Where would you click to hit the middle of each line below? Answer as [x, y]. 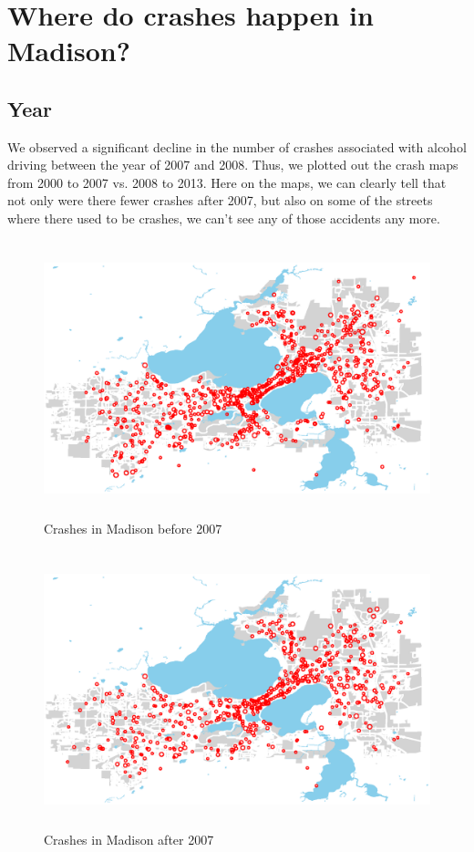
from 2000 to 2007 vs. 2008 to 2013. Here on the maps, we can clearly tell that [227, 182]
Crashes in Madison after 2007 [129, 840]
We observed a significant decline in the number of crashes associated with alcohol [237, 146]
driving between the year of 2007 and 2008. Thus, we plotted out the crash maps [233, 165]
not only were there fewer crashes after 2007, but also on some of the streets [220, 200]
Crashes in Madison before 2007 [133, 529]
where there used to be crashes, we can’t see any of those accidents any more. [224, 218]
